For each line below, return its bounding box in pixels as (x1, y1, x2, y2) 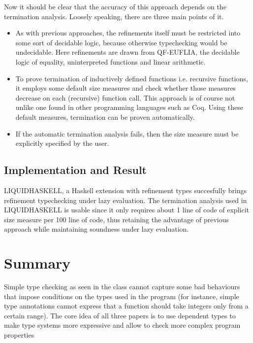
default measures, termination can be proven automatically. (15, 111, 195, 122)
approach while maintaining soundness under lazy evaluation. (4, 224, 189, 234)
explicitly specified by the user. (15, 138, 109, 148)
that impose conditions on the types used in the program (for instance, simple (4, 291, 239, 301)
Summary (4, 253, 71, 273)
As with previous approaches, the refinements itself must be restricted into (15, 28, 241, 38)
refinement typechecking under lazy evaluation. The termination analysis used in (4, 195, 247, 205)
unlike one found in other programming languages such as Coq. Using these (15, 102, 243, 112)
